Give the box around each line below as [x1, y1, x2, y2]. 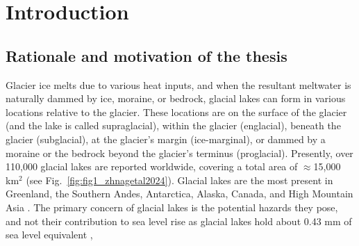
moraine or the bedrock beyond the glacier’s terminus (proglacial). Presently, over [6, 145, 353, 160]
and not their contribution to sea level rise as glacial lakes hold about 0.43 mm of [6, 213, 352, 228]
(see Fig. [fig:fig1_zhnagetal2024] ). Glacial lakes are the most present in [26, 172, 333, 187]
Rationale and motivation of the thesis [6, 44, 287, 66]
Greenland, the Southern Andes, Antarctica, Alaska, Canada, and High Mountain [6, 186, 353, 201]
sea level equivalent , [6, 227, 93, 242]
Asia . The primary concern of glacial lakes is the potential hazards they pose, [6, 199, 338, 214]
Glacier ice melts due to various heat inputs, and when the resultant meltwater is [6, 77, 351, 92]
